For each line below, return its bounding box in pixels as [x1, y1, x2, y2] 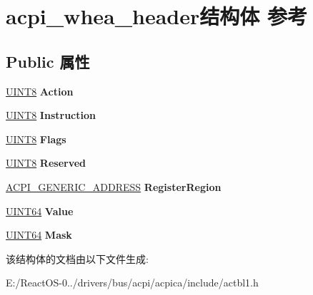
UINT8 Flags [6, 131, 66, 146]
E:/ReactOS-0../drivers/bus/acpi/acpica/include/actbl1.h [6, 275, 259, 290]
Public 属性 [6, 50, 90, 72]
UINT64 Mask [6, 227, 72, 242]
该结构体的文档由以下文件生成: [6, 251, 149, 266]
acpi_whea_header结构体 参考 [6, 1, 307, 31]
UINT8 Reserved [6, 155, 86, 170]
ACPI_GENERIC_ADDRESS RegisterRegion [6, 179, 222, 194]
